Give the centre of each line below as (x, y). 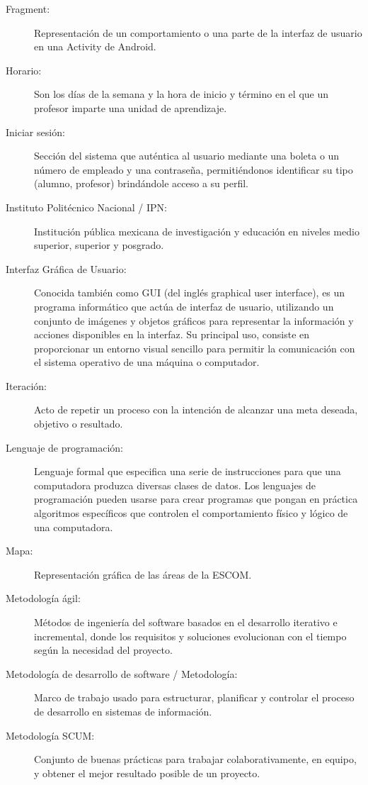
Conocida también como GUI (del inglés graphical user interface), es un (190, 293)
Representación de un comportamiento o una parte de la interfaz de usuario (198, 32)
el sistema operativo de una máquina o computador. (147, 362)
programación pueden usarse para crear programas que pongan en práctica (196, 499)
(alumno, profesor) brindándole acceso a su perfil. (141, 183)
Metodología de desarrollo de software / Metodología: (122, 673)
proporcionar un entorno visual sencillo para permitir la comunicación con (195, 348)
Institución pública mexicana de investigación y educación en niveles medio (197, 231)
